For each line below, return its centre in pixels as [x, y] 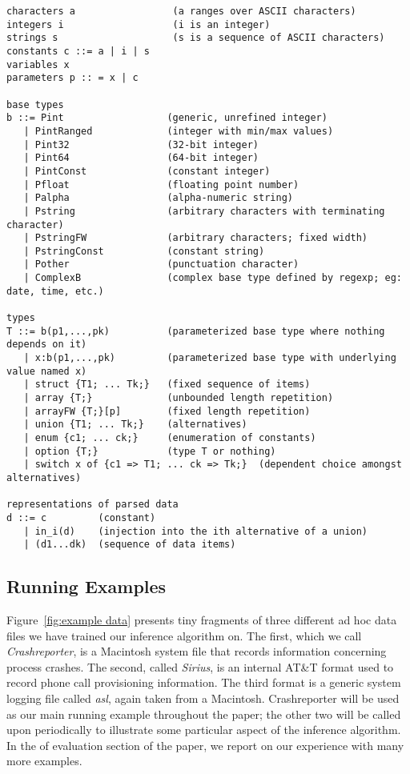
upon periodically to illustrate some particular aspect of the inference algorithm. [204, 730]
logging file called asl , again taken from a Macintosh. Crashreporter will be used [203, 698]
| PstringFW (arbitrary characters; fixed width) [196, 238]
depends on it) [47, 345]
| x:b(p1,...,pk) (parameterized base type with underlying [210, 358]
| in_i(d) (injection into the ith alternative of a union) [196, 531]
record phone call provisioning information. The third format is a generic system [204, 682]
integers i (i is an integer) [139, 24]
